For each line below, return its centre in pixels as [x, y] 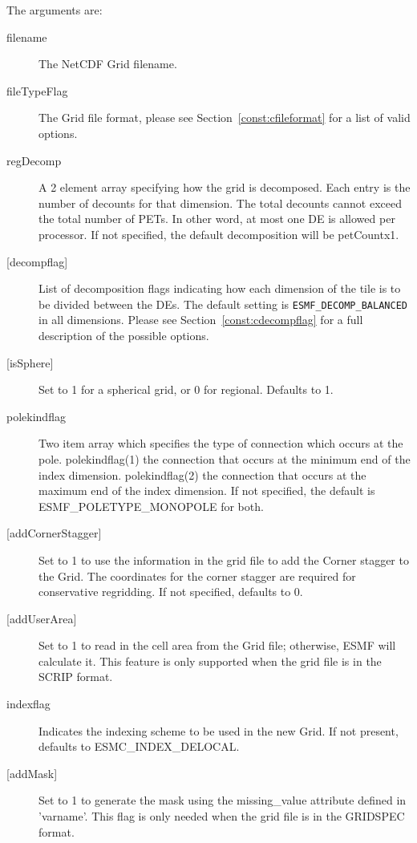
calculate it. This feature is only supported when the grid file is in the [210, 661]
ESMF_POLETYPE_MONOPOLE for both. [151, 506]
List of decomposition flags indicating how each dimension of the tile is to [220, 288]
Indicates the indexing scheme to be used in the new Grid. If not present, [219, 730]
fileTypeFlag [37, 90]
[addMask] [32, 773]
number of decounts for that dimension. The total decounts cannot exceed [220, 203]
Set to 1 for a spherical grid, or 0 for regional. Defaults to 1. [186, 389]
